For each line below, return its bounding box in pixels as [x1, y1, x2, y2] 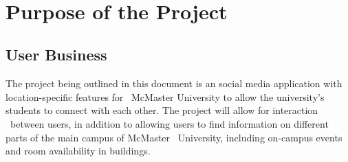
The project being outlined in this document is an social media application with [6, 76, 342, 91]
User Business [6, 44, 107, 65]
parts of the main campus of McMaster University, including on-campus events [6, 130, 342, 144]
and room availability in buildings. [6, 143, 151, 158]
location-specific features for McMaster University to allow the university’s [6, 89, 325, 104]
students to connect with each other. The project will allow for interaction [6, 103, 318, 117]
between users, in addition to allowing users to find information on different [10, 116, 329, 130]
